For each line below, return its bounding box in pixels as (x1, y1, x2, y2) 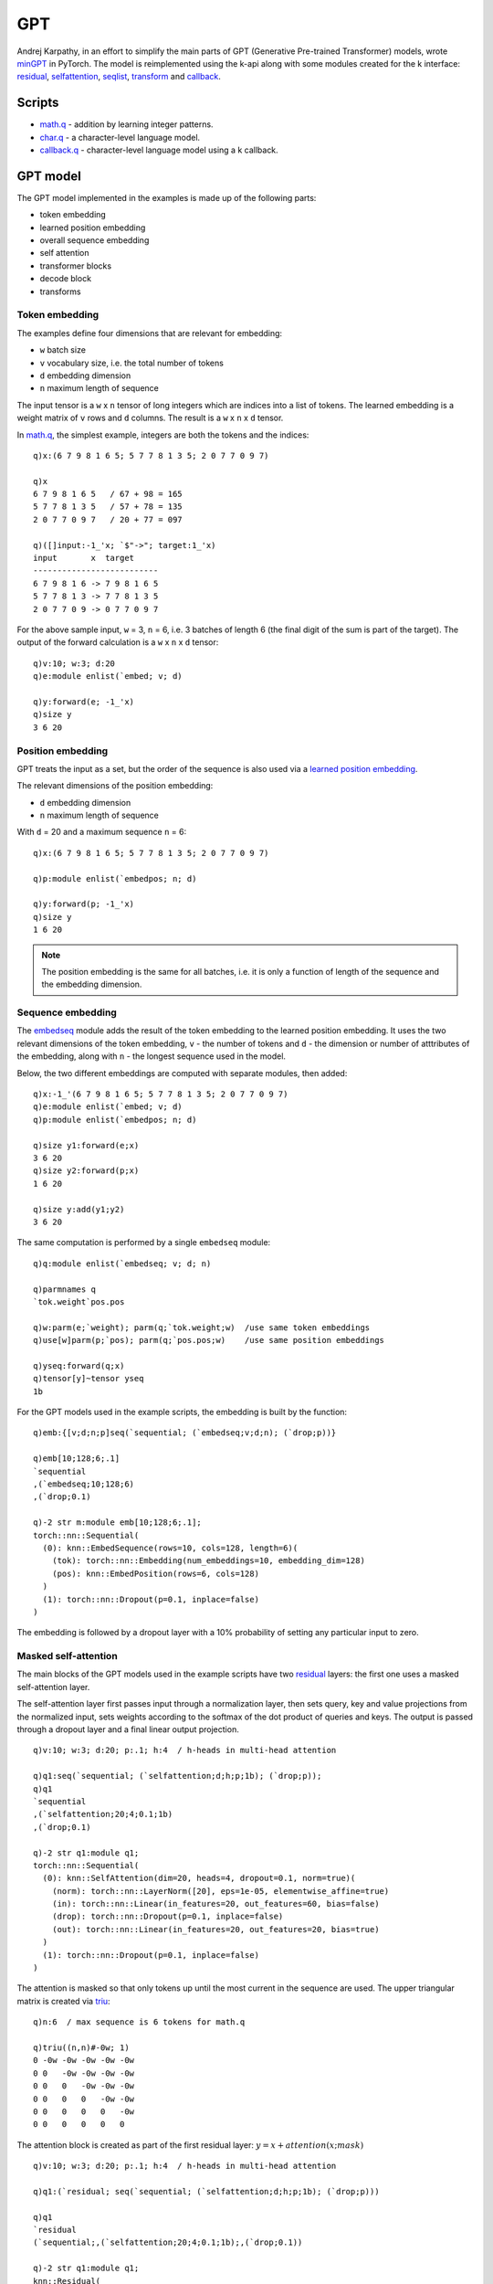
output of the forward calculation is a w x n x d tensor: (16, 637, 219, 648)
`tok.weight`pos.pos (33, 1296, 125, 1306)
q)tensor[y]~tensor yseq (33, 1373, 144, 1384)
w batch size (39, 344, 87, 355)
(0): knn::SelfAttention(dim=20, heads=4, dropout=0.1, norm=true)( (42, 1873, 356, 1884)
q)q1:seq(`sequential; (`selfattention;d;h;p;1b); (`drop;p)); (33, 1771, 322, 1782)
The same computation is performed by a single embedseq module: (16, 1237, 271, 1248)
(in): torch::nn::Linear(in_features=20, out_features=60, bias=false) (51, 1898, 380, 1909)
